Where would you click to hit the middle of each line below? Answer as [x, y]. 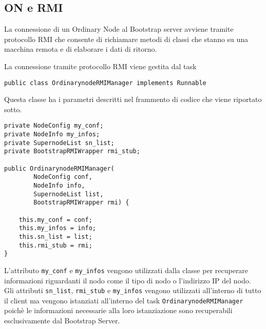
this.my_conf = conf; [55, 220]
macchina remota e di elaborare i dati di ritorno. [81, 49]
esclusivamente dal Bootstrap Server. [62, 321]
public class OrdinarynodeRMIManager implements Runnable [105, 83]
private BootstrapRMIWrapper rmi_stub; [72, 151]
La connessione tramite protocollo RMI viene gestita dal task [100, 66]
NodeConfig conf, [63, 177]
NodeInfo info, [59, 186]
